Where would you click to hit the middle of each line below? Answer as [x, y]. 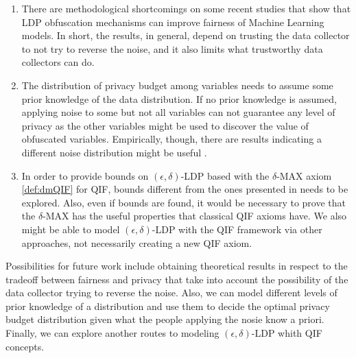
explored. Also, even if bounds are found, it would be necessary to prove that [184, 202]
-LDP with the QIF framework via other [237, 229]
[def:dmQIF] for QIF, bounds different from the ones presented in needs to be [185, 189]
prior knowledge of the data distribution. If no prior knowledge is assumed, [179, 98]
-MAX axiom [304, 175]
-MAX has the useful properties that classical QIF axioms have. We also [195, 216]
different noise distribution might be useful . [114, 152]
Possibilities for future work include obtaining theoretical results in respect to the [177, 266]
